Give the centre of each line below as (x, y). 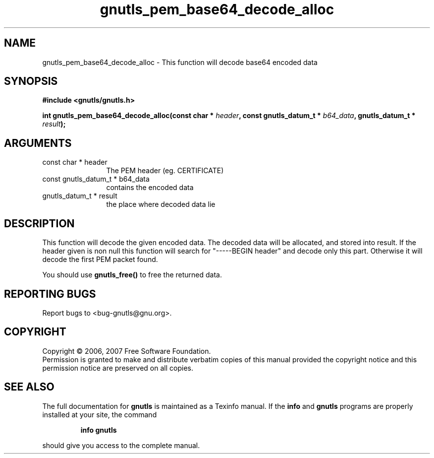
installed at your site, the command (100, 414)
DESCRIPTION (39, 223)
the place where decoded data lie (161, 204)
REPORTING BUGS (50, 294)
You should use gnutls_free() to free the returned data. (132, 275)
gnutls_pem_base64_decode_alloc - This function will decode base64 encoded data (180, 62)
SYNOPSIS (31, 81)
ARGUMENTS (38, 143)
